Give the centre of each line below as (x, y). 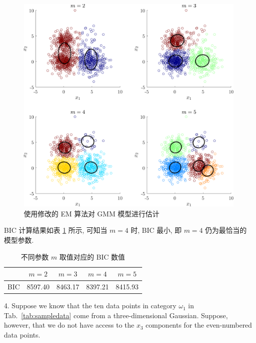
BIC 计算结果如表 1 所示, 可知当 (56, 230)
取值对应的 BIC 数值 (92, 256)
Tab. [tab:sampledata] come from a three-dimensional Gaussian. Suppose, (116, 315)
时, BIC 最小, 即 (156, 230)
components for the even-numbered (199, 325)
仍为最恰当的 (226, 230)
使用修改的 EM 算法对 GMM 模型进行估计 (92, 213)
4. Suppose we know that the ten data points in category (90, 306)
